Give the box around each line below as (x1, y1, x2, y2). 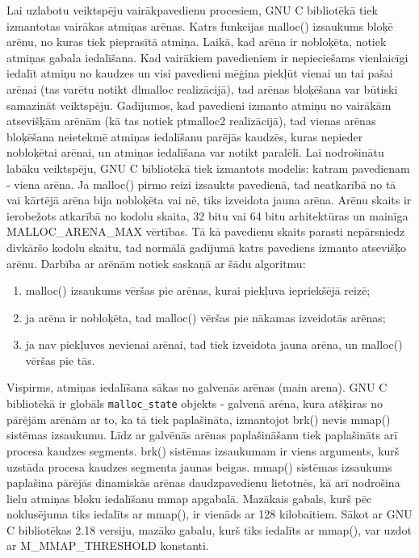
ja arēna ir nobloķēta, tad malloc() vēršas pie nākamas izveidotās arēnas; (25, 308, 386, 325)
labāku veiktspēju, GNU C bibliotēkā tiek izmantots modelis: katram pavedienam (6, 159, 410, 176)
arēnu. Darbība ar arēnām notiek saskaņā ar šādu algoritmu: (6, 254, 306, 271)
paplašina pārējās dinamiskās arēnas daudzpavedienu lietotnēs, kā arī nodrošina (6, 474, 400, 491)
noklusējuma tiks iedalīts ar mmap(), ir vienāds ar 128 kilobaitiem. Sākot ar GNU (6, 506, 413, 522)
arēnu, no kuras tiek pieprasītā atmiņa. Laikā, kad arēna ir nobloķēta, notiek (6, 33, 387, 50)
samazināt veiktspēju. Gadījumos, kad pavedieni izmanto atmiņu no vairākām (6, 96, 392, 113)
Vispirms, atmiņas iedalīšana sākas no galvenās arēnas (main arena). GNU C (6, 379, 388, 396)
